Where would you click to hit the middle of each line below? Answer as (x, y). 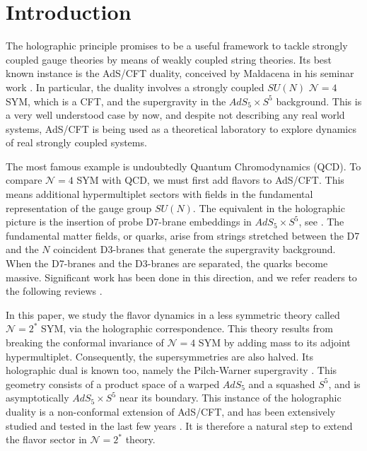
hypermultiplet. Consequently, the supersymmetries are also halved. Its (160, 356)
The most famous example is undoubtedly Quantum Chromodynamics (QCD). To (183, 166)
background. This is (319, 101)
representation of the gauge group (79, 207)
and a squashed (282, 383)
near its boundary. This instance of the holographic (230, 398)
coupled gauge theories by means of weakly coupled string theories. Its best (169, 59)
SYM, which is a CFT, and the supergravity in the (116, 101)
